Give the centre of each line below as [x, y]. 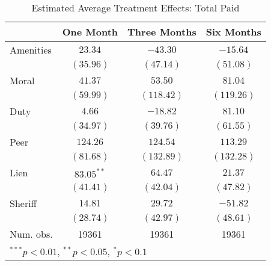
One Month [90, 32]
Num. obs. [31, 234]
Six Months [233, 32]
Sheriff [23, 203]
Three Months [162, 32]
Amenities [31, 50]
